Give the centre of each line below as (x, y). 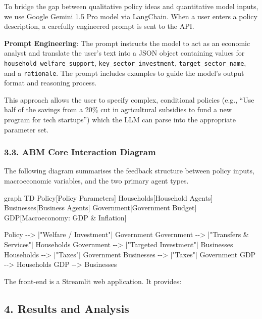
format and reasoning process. (50, 83)
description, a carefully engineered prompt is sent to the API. (99, 26)
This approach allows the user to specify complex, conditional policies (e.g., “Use (129, 99)
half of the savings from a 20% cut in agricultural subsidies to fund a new (118, 109)
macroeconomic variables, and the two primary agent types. (96, 181)
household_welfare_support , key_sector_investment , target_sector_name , (125, 62)
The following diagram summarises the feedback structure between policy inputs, (129, 171)
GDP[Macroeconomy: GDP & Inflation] (65, 217)
